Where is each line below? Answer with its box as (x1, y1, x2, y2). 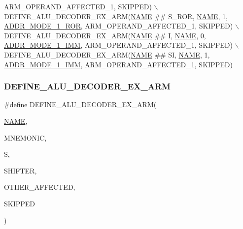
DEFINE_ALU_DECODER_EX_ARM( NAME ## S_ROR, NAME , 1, (4, 11, 228, 21)
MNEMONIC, (4, 132, 47, 143)
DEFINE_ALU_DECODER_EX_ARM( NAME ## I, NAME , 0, (4, 30, 206, 40)
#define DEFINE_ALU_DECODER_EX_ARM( (4, 99, 157, 110)
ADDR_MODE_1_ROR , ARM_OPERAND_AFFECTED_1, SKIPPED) (4, 21, 233, 31)
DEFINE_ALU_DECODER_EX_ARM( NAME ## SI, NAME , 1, (4, 49, 210, 59)
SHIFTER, (4, 165, 37, 175)
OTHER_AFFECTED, (4, 182, 75, 192)
